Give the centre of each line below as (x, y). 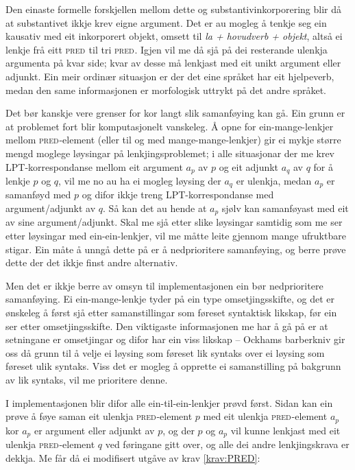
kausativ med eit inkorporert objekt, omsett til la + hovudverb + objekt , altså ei (174, 36)
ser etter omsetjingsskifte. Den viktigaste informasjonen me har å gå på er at (167, 326)
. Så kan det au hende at (155, 208)
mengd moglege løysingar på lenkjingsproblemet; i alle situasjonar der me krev (170, 153)
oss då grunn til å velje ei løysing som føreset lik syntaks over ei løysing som (165, 352)
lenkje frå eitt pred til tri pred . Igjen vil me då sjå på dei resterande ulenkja (167, 49)
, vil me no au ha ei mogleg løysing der (140, 180)
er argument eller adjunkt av (94, 430)
